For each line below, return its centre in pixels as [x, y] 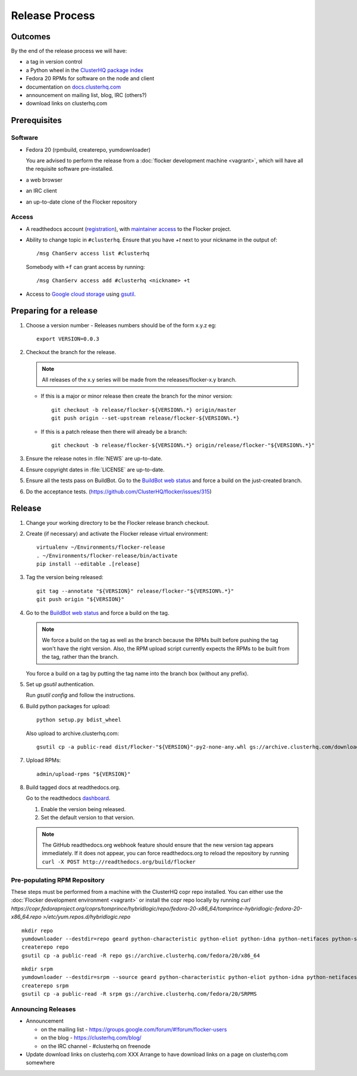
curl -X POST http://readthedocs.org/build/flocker [119, 862]
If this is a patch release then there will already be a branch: [114, 431]
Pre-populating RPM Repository [58, 880]
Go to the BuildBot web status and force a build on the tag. [98, 612]
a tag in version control [54, 62]
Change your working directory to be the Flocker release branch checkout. [118, 523]
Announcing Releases [43, 1009]
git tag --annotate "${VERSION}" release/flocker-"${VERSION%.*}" [135, 591]
